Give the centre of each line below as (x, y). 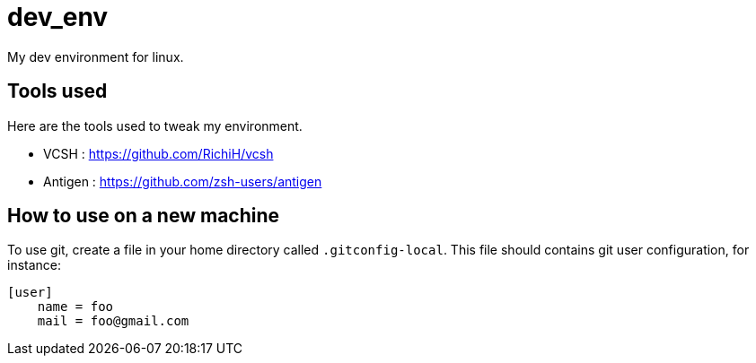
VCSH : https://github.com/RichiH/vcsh (158, 153)
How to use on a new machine (144, 216)
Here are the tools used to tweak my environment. (155, 125)
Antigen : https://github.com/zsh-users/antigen (183, 181)
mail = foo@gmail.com (113, 321)
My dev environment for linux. (96, 56)
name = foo (75, 307)
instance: (35, 265)
